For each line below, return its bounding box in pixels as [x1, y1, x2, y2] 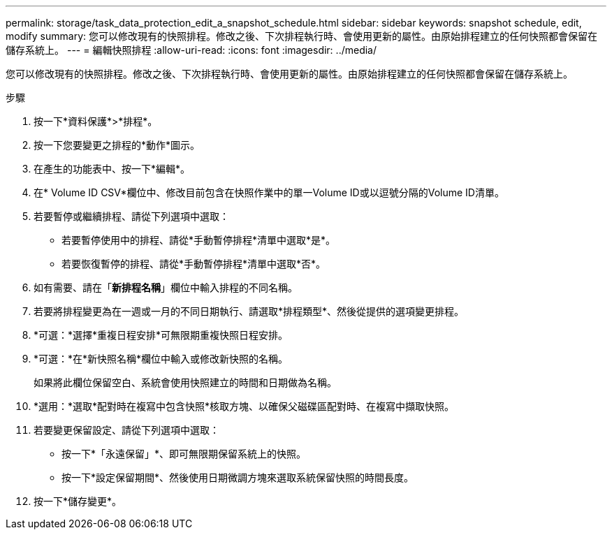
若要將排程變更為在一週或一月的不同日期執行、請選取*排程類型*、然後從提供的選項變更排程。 [34, 305, 465, 317]
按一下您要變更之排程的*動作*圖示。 [34, 139, 201, 151]
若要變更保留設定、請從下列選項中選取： [34, 424, 219, 436]
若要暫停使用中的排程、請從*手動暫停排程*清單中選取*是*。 [61, 234, 336, 246]
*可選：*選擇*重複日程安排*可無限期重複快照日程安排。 [34, 329, 289, 341]
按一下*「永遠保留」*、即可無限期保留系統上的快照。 [61, 448, 307, 460]
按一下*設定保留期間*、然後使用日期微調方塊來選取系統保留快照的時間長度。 [61, 471, 414, 483]
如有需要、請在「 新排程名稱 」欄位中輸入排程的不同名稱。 [34, 281, 298, 293]
